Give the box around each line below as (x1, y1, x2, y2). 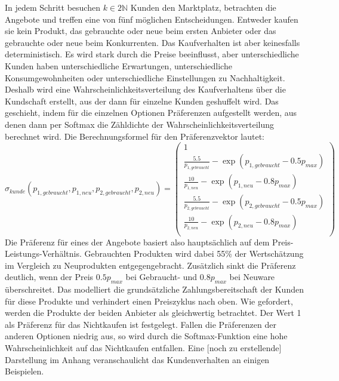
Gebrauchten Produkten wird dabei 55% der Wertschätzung (84, 247, 304, 260)
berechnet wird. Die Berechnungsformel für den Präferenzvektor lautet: (5, 130, 264, 142)
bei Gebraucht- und (125, 271, 198, 283)
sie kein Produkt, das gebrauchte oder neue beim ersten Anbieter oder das (5, 24, 276, 37)
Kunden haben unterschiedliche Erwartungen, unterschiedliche (5, 59, 232, 72)
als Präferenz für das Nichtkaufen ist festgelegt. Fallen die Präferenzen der (5, 318, 276, 330)
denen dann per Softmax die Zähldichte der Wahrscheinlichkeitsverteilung (5, 118, 275, 130)
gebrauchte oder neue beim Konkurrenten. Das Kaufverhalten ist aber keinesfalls (5, 36, 300, 48)
